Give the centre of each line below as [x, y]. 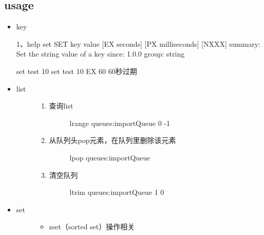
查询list [61, 106]
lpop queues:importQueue [110, 157]
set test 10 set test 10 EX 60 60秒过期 [77, 71]
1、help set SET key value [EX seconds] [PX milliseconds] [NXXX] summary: [138, 43]
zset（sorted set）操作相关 [92, 227]
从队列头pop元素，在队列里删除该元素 [112, 140]
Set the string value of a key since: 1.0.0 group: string [100, 54]
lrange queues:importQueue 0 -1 [120, 123]
